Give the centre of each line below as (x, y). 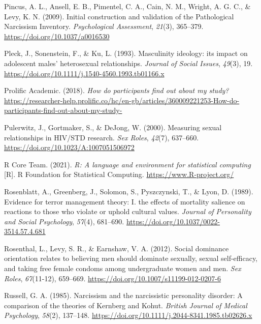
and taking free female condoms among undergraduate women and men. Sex (123, 268)
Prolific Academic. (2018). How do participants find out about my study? (117, 90)
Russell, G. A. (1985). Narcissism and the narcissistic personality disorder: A (123, 295)
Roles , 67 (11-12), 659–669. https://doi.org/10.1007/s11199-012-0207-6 (112, 278)
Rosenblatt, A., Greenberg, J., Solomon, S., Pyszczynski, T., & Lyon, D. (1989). (129, 191)
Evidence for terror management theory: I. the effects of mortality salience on (125, 201)
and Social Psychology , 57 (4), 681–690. (64, 221)
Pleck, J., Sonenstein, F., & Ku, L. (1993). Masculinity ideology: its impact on (126, 53)
